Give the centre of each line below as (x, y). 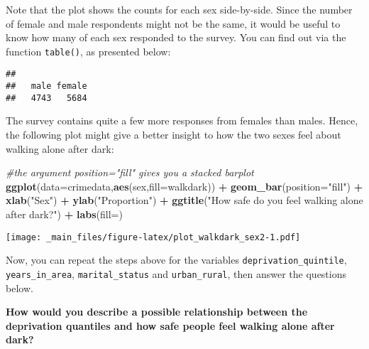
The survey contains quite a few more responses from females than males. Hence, (182, 120)
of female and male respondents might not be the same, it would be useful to (173, 23)
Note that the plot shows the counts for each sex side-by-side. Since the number (179, 9)
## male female (46, 86)
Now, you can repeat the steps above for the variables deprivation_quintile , (176, 260)
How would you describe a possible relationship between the (157, 312)
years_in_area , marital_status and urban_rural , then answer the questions (176, 273)
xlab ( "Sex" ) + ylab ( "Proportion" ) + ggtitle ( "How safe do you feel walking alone (184, 200)
